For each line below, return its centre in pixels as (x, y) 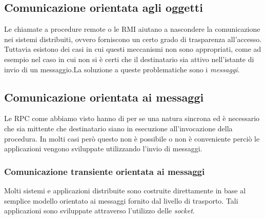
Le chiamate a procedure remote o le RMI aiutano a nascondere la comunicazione (132, 29)
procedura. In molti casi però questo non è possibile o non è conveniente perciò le (132, 138)
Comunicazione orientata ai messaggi (104, 97)
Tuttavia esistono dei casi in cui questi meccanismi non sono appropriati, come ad (133, 49)
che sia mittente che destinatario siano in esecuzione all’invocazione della (118, 128)
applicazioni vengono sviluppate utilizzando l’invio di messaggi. (103, 148)
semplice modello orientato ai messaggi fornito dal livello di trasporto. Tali (121, 200)
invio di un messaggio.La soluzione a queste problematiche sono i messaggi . (122, 69)
